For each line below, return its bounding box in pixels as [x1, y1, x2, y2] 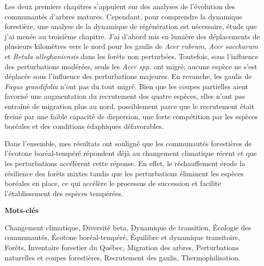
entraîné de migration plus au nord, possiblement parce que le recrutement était [5, 100, 255, 111]
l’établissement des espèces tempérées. [5, 188, 123, 198]
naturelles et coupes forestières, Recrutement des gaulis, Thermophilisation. [5, 252, 241, 262]
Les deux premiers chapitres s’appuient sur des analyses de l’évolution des [5, 1, 235, 11]
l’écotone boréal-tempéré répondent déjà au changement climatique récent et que [5, 148, 257, 158]
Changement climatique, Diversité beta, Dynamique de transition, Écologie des [5, 222, 251, 232]
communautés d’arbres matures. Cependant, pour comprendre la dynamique [5, 11, 243, 21]
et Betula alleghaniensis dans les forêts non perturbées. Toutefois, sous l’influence [5, 50, 259, 61]
